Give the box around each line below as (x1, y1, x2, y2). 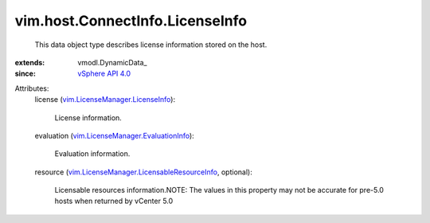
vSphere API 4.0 (77, 68, 131, 79)
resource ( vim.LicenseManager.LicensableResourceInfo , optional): (34, 167, 252, 177)
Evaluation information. (54, 149, 131, 158)
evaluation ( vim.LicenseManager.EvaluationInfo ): (34, 131, 194, 140)
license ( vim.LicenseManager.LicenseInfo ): (34, 95, 175, 104)
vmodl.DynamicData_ (77, 57, 147, 67)
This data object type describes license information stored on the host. (34, 40, 268, 49)
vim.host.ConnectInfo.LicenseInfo (14, 12, 247, 29)
